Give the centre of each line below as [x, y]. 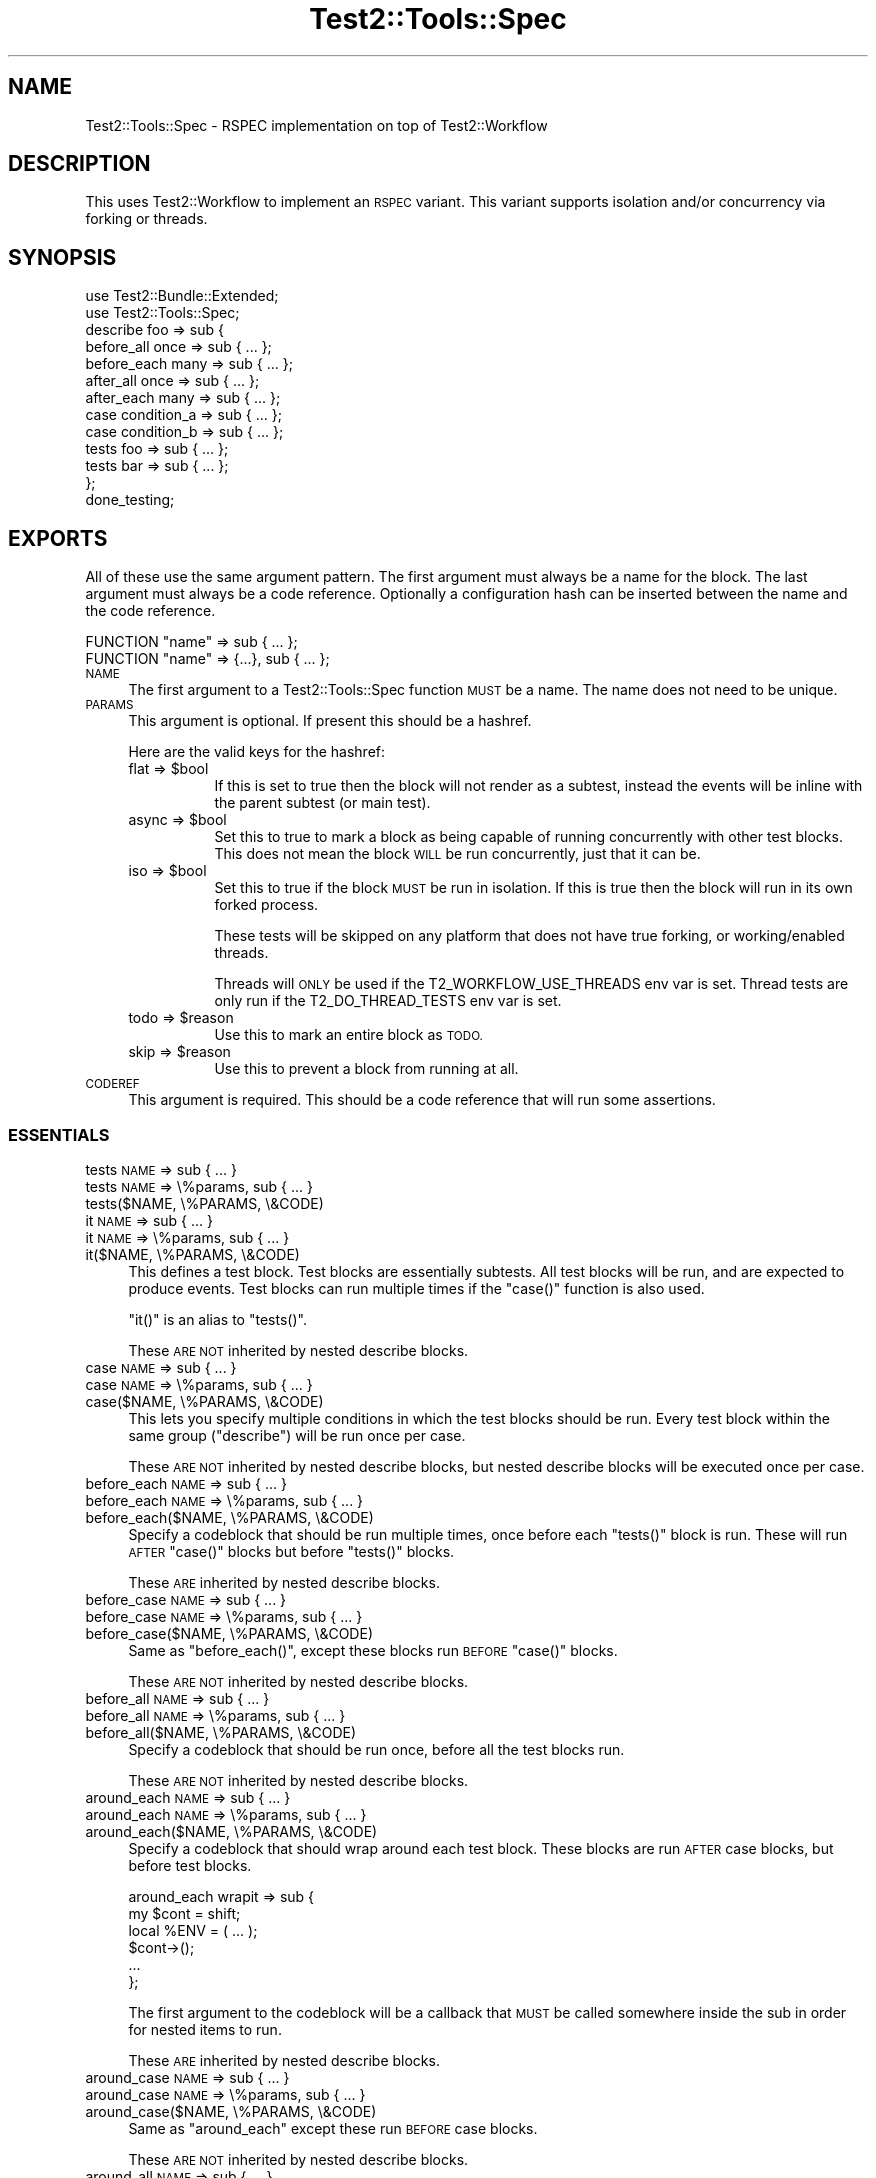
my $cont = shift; [184, 1913]
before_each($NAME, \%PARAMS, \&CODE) [229, 1517]
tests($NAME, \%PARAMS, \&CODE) [204, 1203]
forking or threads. [146, 219]
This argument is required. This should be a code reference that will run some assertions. [422, 1100]
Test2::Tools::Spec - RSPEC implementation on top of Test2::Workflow [316, 125]
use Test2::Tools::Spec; [162, 313]
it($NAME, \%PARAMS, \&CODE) [192, 1254]
